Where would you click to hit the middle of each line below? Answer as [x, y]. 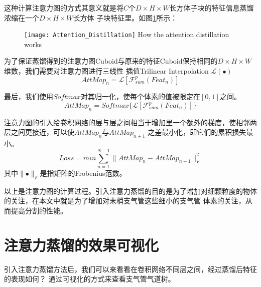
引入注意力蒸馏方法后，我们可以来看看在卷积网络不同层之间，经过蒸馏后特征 [130, 269]
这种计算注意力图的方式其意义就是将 [64, 8]
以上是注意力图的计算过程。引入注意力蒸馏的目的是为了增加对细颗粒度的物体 [130, 191]
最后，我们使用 [29, 96]
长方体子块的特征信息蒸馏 [212, 8]
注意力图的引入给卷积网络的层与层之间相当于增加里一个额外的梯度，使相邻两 [130, 122]
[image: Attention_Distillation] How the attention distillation [127, 34]
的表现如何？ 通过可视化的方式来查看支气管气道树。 [90, 279]
